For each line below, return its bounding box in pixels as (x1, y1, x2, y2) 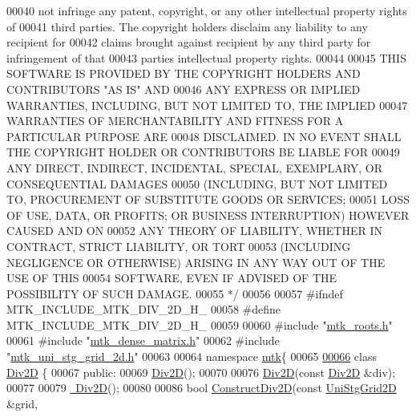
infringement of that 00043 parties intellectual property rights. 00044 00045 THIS (6, 49, 406, 66)
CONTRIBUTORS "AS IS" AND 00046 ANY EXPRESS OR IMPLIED (6, 80, 361, 97)
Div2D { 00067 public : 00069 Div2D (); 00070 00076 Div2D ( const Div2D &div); (6, 363, 396, 380)
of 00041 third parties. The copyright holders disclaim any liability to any (6, 18, 368, 34)
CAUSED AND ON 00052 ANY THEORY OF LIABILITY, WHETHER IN (6, 222, 383, 239)
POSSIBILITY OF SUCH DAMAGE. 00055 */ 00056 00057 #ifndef (6, 285, 343, 302)
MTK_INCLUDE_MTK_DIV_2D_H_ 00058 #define (6, 301, 281, 318)
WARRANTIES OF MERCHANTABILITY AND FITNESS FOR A (6, 112, 344, 129)
